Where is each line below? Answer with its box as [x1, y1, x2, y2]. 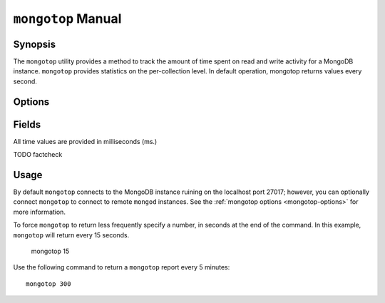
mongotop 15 [31, 247, 70, 256]
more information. [13, 207, 66, 216]
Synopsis [13, 38, 56, 50]
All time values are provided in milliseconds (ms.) [13, 137, 158, 145]
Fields [13, 118, 41, 130]
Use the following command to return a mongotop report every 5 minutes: [13, 263, 230, 272]
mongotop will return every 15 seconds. [13, 230, 130, 239]
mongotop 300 [26, 279, 71, 288]
